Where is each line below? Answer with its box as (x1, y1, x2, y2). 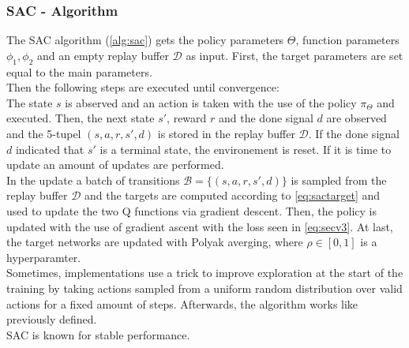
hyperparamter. (6, 249, 81, 265)
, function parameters (295, 32, 400, 48)
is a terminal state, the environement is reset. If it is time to (99, 140, 392, 157)
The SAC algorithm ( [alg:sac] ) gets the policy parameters (6, 32, 284, 48)
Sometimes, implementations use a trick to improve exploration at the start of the (6, 264, 403, 281)
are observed (326, 110, 387, 126)
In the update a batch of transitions (6, 171, 180, 188)
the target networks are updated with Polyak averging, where (6, 234, 303, 250)
